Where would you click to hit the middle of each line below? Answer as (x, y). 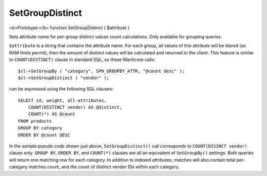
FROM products (35, 121)
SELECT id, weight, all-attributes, (62, 100)
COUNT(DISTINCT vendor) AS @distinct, (75, 107)
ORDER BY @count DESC (44, 135)
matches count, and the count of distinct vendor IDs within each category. (104, 167)
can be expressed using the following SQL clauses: (61, 89)
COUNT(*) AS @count (52, 114)
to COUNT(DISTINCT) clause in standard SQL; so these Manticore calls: (82, 60)
